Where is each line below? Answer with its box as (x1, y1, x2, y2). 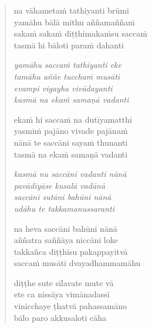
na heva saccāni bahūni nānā (13, 222, 117, 234)
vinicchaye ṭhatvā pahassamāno (13, 300, 127, 312)
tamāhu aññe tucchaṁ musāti (13, 70, 120, 82)
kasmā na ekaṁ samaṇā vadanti (13, 93, 129, 106)
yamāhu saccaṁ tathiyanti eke (13, 58, 122, 71)
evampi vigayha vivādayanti (13, 81, 113, 94)
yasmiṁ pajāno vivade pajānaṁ (13, 124, 128, 137)
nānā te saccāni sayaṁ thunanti (13, 136, 128, 148)
